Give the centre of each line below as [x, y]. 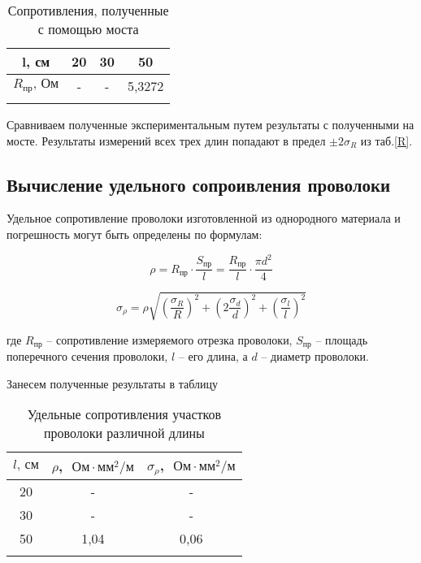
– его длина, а [213, 356]
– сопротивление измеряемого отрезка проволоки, [169, 339]
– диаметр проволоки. [315, 356]
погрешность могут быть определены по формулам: [135, 234]
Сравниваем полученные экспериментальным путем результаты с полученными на [210, 124]
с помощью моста [88, 29]
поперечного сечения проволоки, [87, 356]
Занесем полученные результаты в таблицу [112, 383]
